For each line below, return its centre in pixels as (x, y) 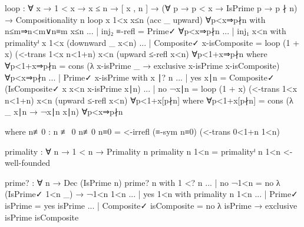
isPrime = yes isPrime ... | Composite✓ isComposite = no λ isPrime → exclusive (151, 205)
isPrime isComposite (42, 217)
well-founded (28, 163)
